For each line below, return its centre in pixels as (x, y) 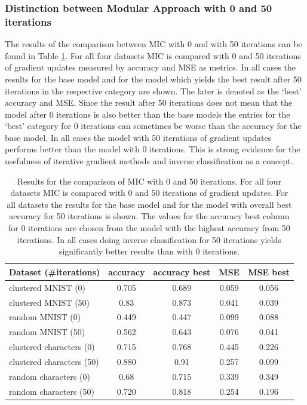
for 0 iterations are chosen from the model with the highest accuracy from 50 (149, 228)
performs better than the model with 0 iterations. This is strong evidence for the (153, 149)
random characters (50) (52, 391)
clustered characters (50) (54, 361)
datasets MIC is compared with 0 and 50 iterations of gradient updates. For (149, 193)
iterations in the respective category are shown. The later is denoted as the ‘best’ (153, 90)
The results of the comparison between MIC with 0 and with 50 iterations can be (153, 44)
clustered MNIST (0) (47, 287)
